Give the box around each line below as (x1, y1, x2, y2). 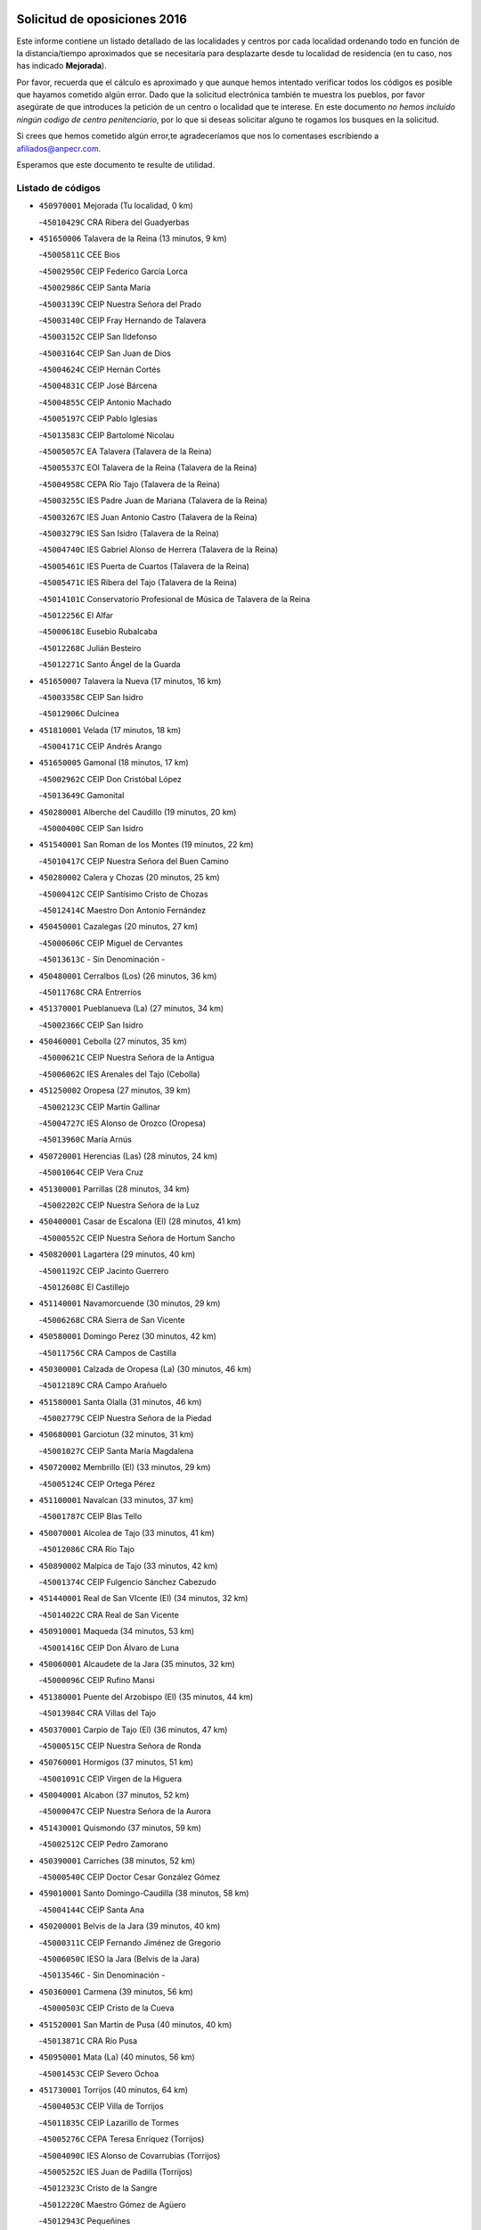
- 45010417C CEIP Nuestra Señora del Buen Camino (38, 855, 229, 866)
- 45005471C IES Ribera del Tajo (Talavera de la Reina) (38, 577, 238, 588)
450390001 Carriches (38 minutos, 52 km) (38, 1855, 196, 1866)
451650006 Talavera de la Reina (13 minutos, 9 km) (38, 233, 227, 244)
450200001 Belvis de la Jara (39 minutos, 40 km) (38, 1920, 221, 1931)
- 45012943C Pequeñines (38, 2216, 131, 2226)
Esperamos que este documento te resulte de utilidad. (16, 160, 216, 170)
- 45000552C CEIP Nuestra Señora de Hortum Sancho (38, 1232, 236, 1243)
